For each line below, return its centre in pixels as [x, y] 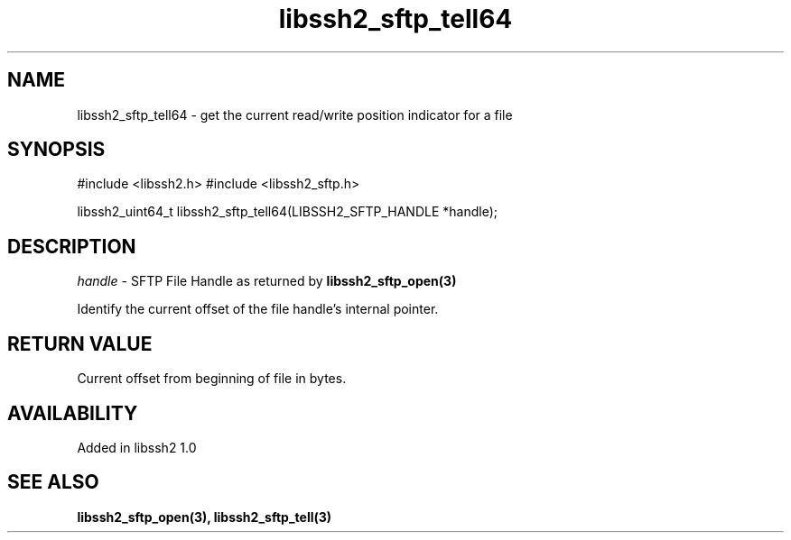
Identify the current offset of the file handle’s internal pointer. [258, 309]
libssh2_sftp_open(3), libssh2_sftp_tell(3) [205, 517]
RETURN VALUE [80, 343]
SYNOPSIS [56, 150]
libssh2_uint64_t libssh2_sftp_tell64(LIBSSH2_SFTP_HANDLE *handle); [287, 212]
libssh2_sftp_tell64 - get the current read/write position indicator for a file [295, 114]
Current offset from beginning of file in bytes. [212, 379]
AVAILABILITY [73, 413]
